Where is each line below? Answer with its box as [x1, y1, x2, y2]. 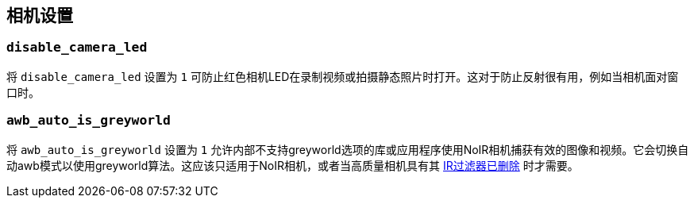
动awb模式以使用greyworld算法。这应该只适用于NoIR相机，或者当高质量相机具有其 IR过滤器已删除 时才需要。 [6, 158, 579, 172]
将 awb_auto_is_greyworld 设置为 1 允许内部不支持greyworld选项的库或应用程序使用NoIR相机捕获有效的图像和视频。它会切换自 [6, 142, 689, 156]
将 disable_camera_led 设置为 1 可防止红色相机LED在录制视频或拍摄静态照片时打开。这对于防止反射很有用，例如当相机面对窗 [6, 69, 679, 83]
